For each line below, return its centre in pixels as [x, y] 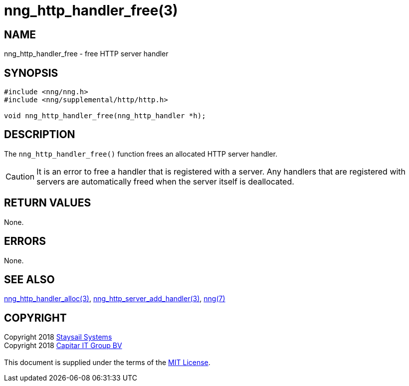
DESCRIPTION [40, 135]
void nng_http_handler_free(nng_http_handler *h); [105, 116]
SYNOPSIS [31, 73]
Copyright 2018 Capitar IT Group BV [63, 346]
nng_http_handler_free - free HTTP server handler [86, 54]
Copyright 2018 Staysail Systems [58, 337]
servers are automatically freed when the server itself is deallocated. [165, 181]
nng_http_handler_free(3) [91, 10]
